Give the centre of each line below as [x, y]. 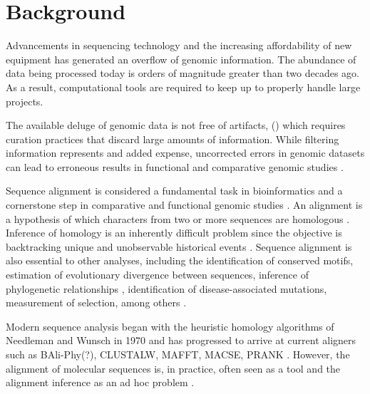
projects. [25, 101]
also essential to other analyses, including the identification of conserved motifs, [180, 260]
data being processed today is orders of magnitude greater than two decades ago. [183, 73]
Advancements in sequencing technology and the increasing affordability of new [179, 45]
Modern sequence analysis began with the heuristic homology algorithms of [170, 326]
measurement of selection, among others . [96, 302]
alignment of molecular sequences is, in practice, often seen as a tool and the [173, 368]
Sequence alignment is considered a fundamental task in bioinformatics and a [174, 191]
